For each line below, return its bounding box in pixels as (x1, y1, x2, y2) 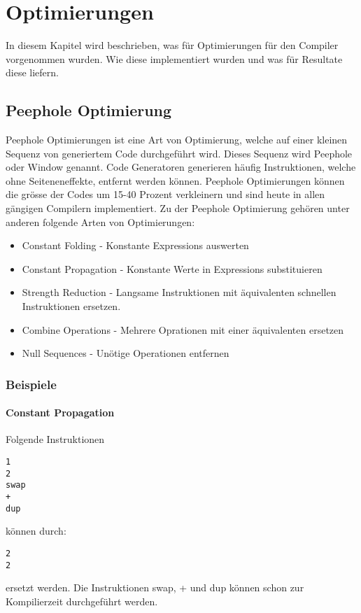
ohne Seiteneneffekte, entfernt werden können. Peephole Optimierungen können (6, 173, 345, 188)
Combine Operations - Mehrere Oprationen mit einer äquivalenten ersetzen (22, 322, 344, 337)
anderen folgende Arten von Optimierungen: (6, 214, 195, 229)
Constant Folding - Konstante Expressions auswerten (22, 238, 249, 253)
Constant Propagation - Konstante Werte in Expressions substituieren (22, 261, 323, 276)
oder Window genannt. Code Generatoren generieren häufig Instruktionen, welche (6, 160, 356, 174)
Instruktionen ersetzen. (22, 299, 121, 313)
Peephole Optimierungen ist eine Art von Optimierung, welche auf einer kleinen (6, 132, 348, 147)
